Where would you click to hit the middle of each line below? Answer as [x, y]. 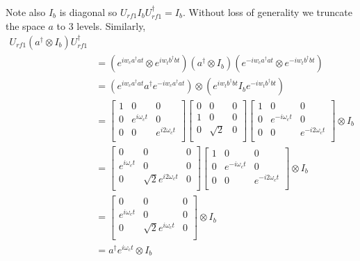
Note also [26, 12]
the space [25, 25]
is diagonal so [88, 12]
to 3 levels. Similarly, [101, 25]
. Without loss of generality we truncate [267, 12]
